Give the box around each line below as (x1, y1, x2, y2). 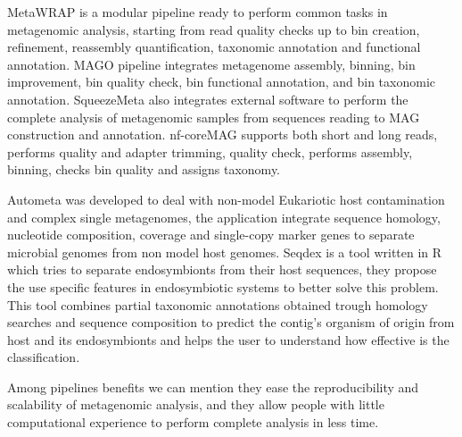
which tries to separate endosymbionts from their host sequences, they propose (7, 260, 437, 279)
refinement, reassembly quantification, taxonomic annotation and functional (7, 38, 421, 56)
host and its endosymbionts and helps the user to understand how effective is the (7, 330, 450, 349)
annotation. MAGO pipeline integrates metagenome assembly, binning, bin (7, 55, 416, 73)
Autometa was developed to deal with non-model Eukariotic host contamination (7, 189, 445, 208)
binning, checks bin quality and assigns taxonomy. (7, 160, 281, 179)
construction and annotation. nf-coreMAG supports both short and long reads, (7, 125, 438, 144)
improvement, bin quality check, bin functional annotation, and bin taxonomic (7, 72, 436, 91)
